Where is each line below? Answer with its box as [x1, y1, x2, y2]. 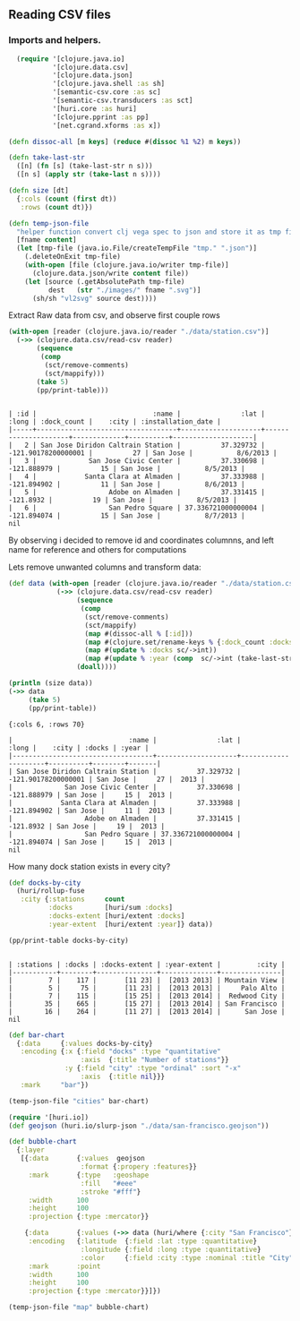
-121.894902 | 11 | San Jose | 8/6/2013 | [8, 480, 245, 489]
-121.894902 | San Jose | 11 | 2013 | [8, 806, 174, 815]
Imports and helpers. [8, 34, 102, 47]
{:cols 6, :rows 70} [8, 720, 86, 729]
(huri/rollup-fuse [16, 887, 86, 896]
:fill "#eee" [80, 1179, 138, 1188]
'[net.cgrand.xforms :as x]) [52, 121, 162, 130]
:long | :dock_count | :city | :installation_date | [8, 417, 221, 426]
